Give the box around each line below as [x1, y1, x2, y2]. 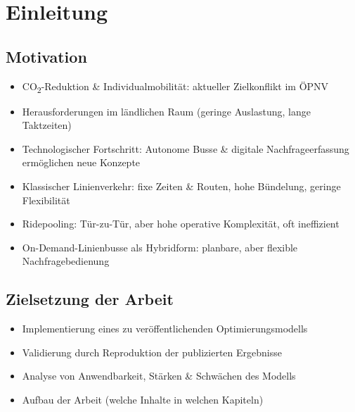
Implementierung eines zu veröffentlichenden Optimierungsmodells [22, 321, 308, 336]
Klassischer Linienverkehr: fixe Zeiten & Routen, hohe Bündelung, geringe [22, 179, 341, 194]
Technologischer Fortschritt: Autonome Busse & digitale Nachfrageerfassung [22, 141, 349, 156]
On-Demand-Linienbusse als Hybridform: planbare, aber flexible [22, 239, 298, 254]
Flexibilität [22, 192, 70, 207]
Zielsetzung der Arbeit [6, 288, 174, 310]
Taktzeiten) [22, 118, 72, 132]
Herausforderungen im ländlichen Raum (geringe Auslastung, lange [22, 104, 311, 118]
